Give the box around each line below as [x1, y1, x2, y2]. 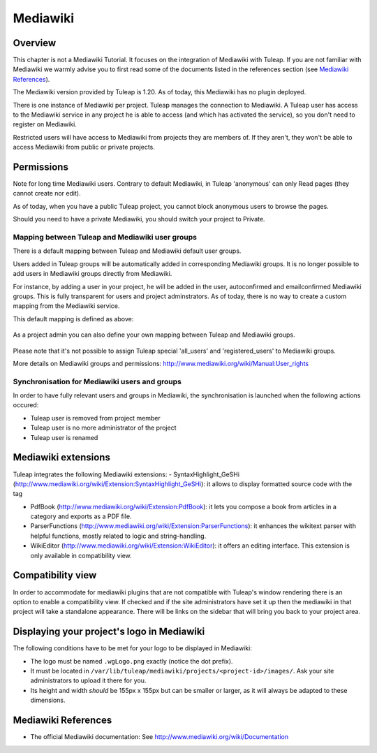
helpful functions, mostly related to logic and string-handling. [30, 532, 207, 540]
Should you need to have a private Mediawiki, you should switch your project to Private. [13, 215, 265, 224]
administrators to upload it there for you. [30, 676, 147, 685]
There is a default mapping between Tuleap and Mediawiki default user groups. [13, 247, 242, 255]
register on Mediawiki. [13, 120, 77, 129]
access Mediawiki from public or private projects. [13, 143, 155, 152]
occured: [13, 401, 39, 409]
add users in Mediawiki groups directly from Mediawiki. [13, 270, 172, 278]
